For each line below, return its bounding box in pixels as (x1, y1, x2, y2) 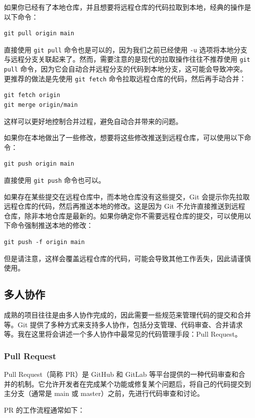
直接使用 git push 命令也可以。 (4, 174, 105, 185)
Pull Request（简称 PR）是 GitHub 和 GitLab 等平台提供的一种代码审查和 (4, 369, 239, 379)
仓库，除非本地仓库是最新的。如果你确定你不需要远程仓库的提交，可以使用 (4, 210, 244, 221)
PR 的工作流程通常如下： (4, 404, 85, 415)
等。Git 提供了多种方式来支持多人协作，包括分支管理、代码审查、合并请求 (4, 319, 243, 329)
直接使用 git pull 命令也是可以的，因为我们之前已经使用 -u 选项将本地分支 (4, 44, 248, 54)
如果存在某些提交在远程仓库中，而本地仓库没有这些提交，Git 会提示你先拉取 (4, 191, 250, 201)
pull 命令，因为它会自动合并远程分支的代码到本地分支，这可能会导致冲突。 (4, 64, 247, 74)
